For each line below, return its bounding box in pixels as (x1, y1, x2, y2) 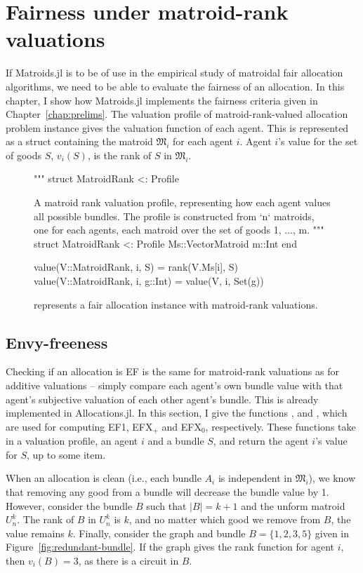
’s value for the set (278, 134, 358, 149)
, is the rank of (87, 147, 152, 162)
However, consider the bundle (6, 498, 133, 513)
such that (146, 498, 187, 513)
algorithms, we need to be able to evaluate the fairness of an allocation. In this (6, 79, 345, 93)
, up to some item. (27, 447, 106, 461)
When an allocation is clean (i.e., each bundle (6, 471, 202, 485)
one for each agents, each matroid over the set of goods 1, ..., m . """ (34, 222, 324, 237)
